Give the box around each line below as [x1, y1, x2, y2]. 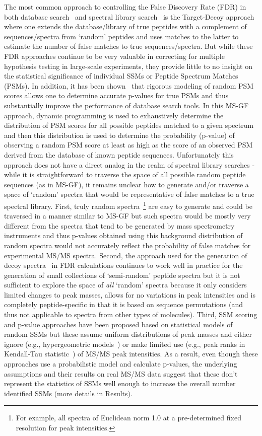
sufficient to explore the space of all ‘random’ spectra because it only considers [4, 279, 247, 290]
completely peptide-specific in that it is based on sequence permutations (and [4, 299, 243, 310]
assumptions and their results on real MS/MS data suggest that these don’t [4, 368, 238, 379]
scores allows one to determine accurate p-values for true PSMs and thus [4, 90, 229, 101]
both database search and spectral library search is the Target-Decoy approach [4, 11, 254, 22]
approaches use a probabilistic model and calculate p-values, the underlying [4, 358, 237, 369]
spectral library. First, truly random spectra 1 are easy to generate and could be [4, 199, 252, 211]
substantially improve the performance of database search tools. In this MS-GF [4, 100, 249, 110]
